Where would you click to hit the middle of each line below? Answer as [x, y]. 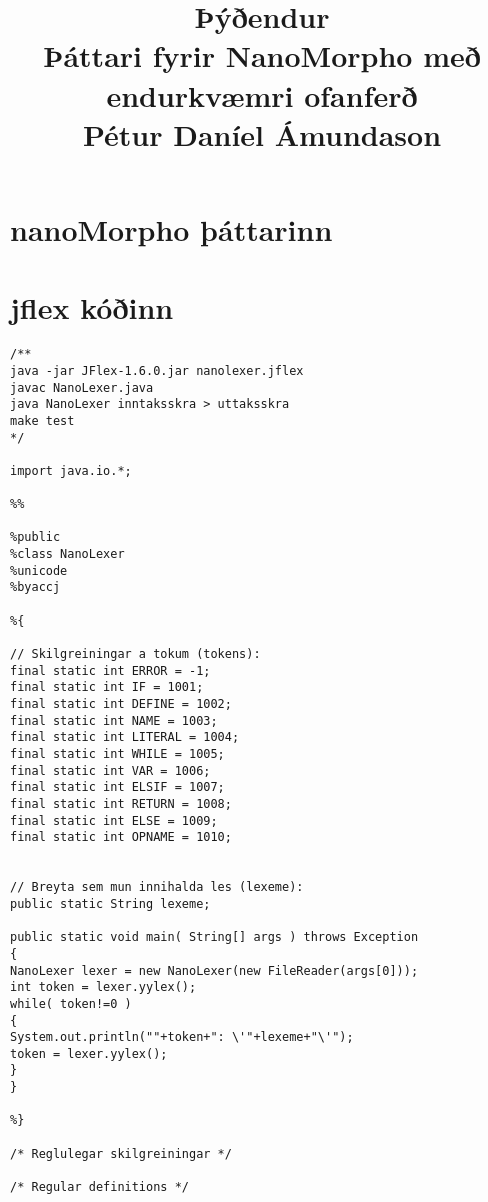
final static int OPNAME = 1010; [121, 837]
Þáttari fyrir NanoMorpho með [262, 55]
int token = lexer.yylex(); [103, 987]
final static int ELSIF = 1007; [117, 787]
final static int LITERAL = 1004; [125, 737]
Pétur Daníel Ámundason [262, 133]
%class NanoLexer [67, 554]
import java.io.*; [71, 470]
